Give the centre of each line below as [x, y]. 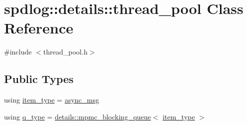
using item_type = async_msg [52, 100]
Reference [39, 28]
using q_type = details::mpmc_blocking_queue [77, 116]
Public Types [39, 79]
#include [18, 52]
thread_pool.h [65, 52]
